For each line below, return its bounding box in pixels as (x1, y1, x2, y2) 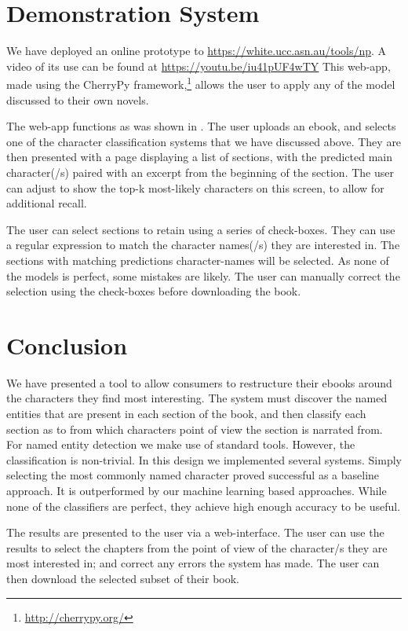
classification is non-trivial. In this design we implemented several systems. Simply (6, 451, 402, 468)
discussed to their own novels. (6, 91, 149, 108)
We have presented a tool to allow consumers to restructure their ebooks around (6, 374, 392, 391)
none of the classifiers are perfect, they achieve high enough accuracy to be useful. (6, 497, 401, 514)
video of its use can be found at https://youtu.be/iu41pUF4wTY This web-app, (6, 57, 391, 74)
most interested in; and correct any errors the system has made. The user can (6, 555, 380, 571)
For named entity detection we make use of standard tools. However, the (6, 436, 355, 453)
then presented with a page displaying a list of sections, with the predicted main (6, 149, 393, 165)
